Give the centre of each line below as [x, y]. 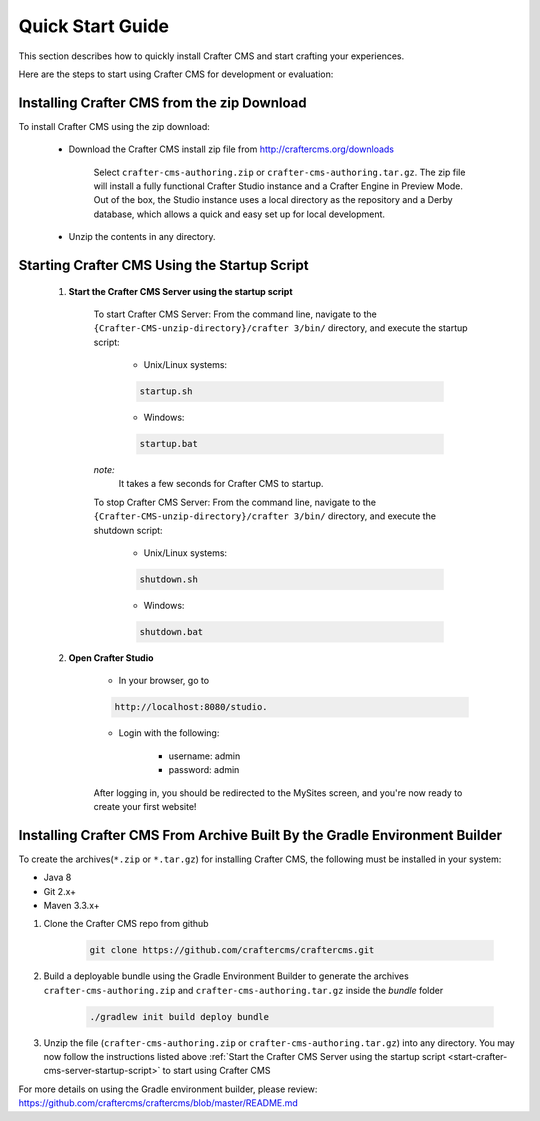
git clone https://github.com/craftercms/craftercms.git [232, 950]
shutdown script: [128, 530]
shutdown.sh [169, 579]
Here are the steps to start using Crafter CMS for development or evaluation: [176, 74]
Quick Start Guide [94, 26]
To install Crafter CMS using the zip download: [114, 126]
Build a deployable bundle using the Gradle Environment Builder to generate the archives [226, 976]
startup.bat [169, 444]
